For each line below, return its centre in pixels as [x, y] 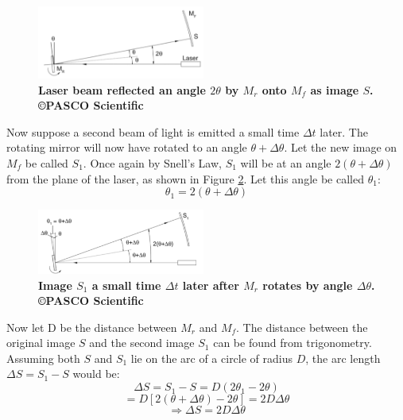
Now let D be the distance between [92, 327]
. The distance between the [302, 327]
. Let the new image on [341, 147]
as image [335, 89]
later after [211, 285]
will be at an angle [286, 163]
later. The [344, 131]
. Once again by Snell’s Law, [152, 163]
